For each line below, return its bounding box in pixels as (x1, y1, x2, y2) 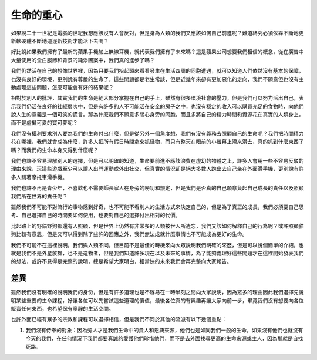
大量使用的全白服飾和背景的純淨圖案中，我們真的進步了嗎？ (11, 56, 155, 63)
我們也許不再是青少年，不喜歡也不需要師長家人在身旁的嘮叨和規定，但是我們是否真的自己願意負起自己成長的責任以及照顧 (11, 184, 304, 191)
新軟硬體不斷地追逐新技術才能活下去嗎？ (11, 37, 109, 44)
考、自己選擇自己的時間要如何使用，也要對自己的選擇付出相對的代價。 (11, 211, 181, 218)
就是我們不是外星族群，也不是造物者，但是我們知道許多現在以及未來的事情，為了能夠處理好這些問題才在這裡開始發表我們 (11, 250, 304, 257)
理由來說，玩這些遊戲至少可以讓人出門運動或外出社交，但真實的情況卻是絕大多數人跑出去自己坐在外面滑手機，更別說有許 (11, 165, 304, 173)
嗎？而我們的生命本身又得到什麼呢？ (11, 146, 99, 153)
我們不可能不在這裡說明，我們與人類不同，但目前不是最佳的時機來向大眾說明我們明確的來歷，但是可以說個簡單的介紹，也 (11, 241, 304, 248)
